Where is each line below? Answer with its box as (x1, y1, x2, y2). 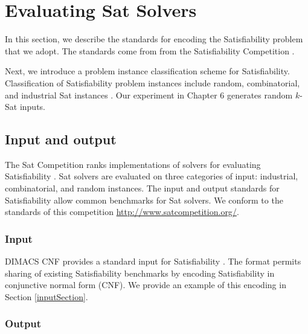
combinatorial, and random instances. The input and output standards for (5, 182, 280, 194)
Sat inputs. (5, 100, 45, 113)
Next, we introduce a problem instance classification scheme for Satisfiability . (5, 65, 290, 77)
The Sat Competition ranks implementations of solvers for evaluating (5, 158, 261, 170)
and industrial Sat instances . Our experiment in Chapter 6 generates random (5, 88, 293, 101)
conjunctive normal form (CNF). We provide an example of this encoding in (5, 278, 286, 291)
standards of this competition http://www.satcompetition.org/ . (5, 205, 239, 218)
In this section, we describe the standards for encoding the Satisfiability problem (5, 33, 303, 45)
